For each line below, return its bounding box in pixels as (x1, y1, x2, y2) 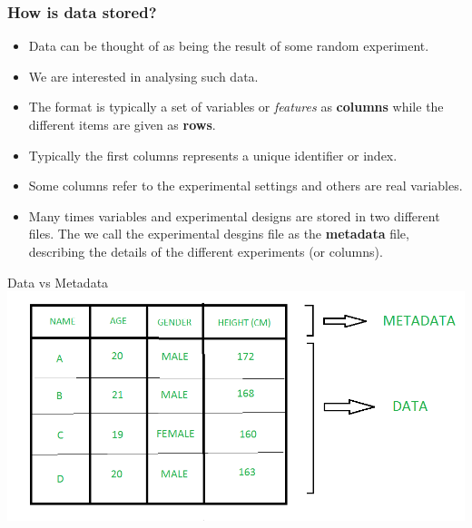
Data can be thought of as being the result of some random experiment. (28, 36, 429, 55)
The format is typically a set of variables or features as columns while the (28, 97, 444, 116)
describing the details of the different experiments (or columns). (28, 241, 383, 260)
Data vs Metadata (7, 272, 109, 291)
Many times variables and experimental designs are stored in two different (28, 206, 440, 225)
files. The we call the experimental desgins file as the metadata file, (28, 224, 409, 243)
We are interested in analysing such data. (28, 66, 259, 85)
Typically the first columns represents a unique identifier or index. (28, 145, 398, 164)
